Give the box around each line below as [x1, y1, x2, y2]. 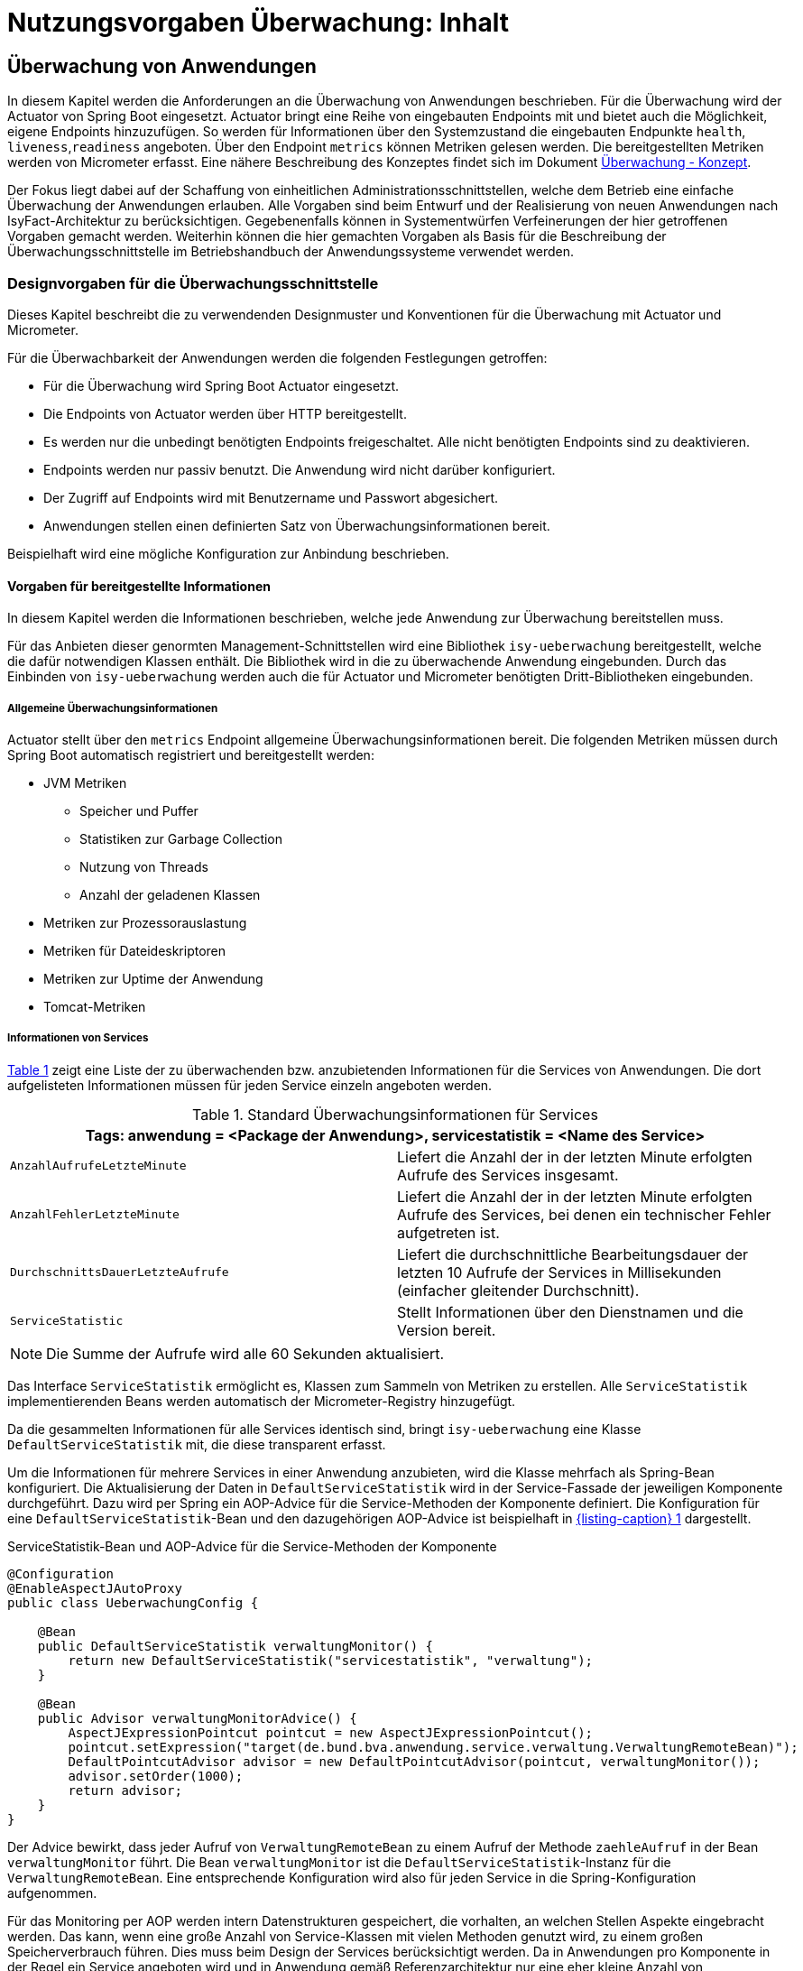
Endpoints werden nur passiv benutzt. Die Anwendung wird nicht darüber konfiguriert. [43, 461, 556, 477]
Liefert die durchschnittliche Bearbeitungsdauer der [397, 1245, 749, 1263]
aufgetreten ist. [397, 1223, 500, 1242]
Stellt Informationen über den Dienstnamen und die [397, 1302, 743, 1321]
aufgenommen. [7, 1884, 97, 1901]
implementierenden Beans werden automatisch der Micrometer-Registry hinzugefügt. [7, 1393, 516, 1409]
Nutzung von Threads [79, 858, 208, 874]
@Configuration [7, 1566, 115, 1581]
